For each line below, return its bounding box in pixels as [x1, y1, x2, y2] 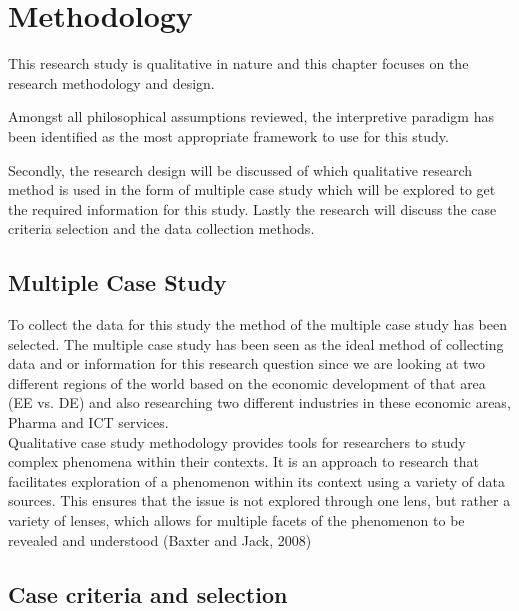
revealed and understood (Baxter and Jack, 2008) [8, 529, 312, 550]
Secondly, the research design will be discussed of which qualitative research [8, 159, 473, 180]
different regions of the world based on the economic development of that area [8, 372, 486, 393]
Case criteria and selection [8, 578, 288, 609]
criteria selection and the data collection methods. [8, 218, 315, 239]
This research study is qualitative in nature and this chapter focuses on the [8, 53, 469, 74]
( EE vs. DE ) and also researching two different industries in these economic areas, [8, 392, 511, 413]
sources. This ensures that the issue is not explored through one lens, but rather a [8, 490, 511, 511]
